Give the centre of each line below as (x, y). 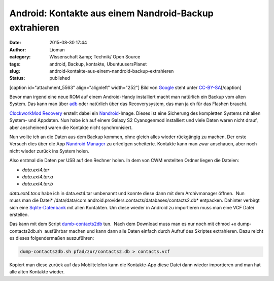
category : (20, 57)
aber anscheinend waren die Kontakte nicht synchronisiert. (71, 128)
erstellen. (19, 214)
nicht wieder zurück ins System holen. (49, 151)
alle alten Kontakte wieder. (37, 272)
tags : (15, 64)
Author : (18, 50)
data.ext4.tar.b (38, 184)
